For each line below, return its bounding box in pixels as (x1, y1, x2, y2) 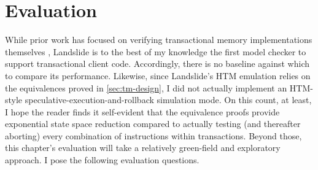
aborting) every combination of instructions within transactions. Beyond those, (5, 129, 302, 142)
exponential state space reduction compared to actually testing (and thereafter (5, 117, 301, 130)
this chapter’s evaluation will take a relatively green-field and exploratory (5, 141, 281, 154)
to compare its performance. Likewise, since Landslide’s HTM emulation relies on (5, 69, 311, 82)
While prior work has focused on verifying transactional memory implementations (5, 33, 312, 46)
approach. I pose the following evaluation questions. (5, 153, 200, 166)
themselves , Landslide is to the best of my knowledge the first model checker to (5, 45, 306, 58)
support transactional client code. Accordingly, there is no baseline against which (5, 57, 310, 70)
